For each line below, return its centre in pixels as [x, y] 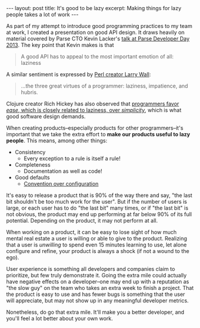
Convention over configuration [61, 184]
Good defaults [32, 177]
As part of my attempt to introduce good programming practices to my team [99, 26]
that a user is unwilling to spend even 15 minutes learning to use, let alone [97, 245]
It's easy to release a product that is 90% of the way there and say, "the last [99, 195]
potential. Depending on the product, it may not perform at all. [82, 221]
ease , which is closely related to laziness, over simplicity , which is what [94, 110]
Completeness [32, 165]
